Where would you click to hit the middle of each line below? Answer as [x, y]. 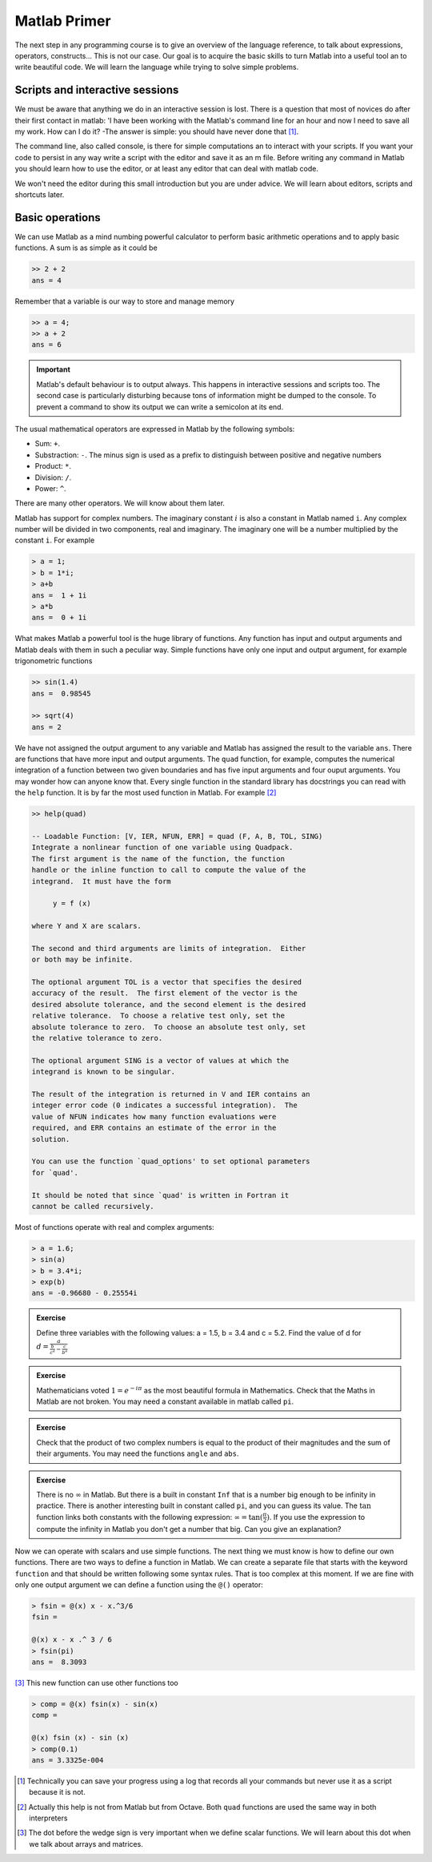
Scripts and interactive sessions [97, 90]
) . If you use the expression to [316, 1517]
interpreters [48, 1818]
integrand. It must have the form [101, 881]
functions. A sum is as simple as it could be [86, 248]
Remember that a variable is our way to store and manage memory [125, 301]
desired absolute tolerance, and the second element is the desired [169, 1004]
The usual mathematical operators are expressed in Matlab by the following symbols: [155, 429]
